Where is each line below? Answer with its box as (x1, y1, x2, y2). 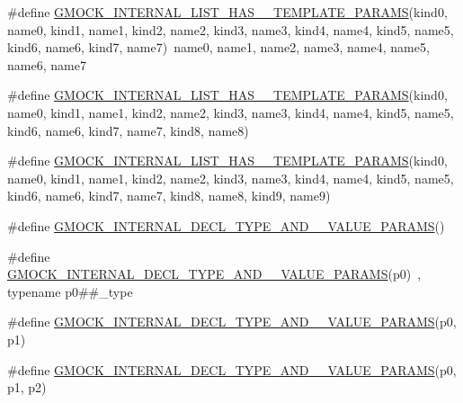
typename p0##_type (7, 282, 133, 300)
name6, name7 (7, 55, 86, 74)
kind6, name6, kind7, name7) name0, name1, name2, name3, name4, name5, (7, 38, 430, 57)
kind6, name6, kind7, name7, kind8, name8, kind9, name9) (7, 186, 331, 205)
